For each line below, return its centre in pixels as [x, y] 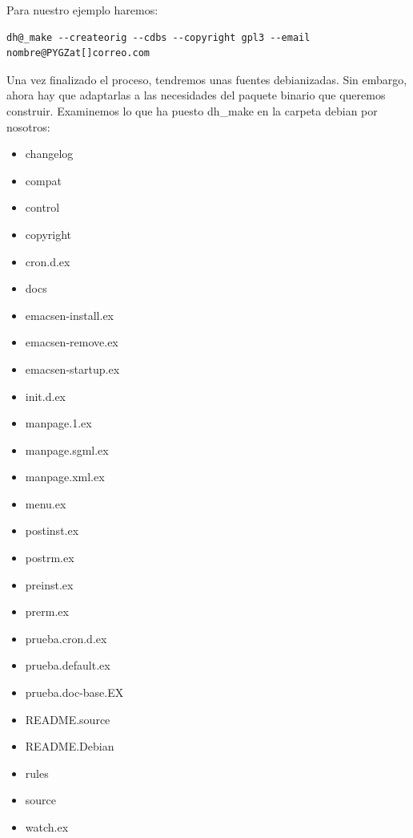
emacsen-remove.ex [72, 342]
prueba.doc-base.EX [74, 692]
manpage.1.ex [58, 423]
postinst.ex [52, 530]
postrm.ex [50, 558]
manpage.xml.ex [65, 477]
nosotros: [28, 126]
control [42, 207]
